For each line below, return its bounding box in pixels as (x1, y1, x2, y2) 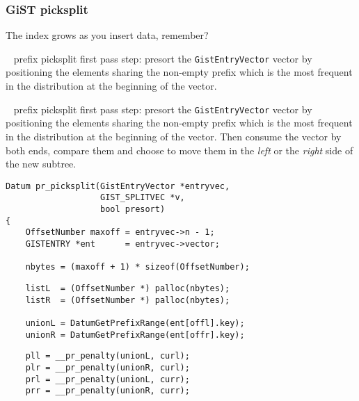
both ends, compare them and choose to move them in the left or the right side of (6, 142, 353, 157)
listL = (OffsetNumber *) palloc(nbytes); (25, 283, 230, 293)
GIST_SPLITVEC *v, (100, 193, 185, 203)
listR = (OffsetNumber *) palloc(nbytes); (25, 295, 230, 305)
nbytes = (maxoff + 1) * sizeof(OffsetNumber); (25, 262, 250, 272)
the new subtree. (6, 156, 77, 171)
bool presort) (100, 204, 166, 214)
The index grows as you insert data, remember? (6, 28, 209, 42)
